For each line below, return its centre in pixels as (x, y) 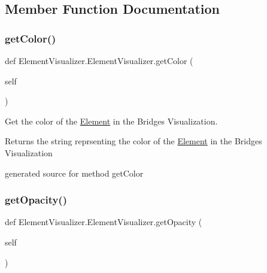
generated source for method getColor (74, 173)
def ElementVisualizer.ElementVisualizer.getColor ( (99, 60)
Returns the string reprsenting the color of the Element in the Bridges (133, 141)
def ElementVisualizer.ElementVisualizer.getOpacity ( (104, 222)
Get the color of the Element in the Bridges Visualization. (111, 121)
